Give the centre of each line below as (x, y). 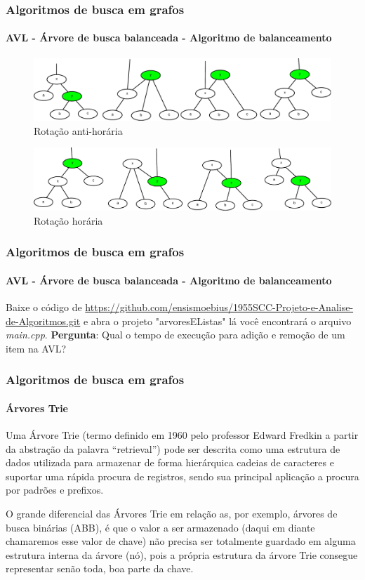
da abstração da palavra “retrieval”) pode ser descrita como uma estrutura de (173, 448)
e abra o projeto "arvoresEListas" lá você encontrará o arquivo (217, 321)
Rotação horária (68, 220)
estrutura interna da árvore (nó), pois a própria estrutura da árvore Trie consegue (182, 554)
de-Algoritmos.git (43, 321)
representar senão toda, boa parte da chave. (100, 568)
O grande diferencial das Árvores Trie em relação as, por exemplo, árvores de (172, 514)
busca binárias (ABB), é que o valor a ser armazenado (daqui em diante (160, 527)
